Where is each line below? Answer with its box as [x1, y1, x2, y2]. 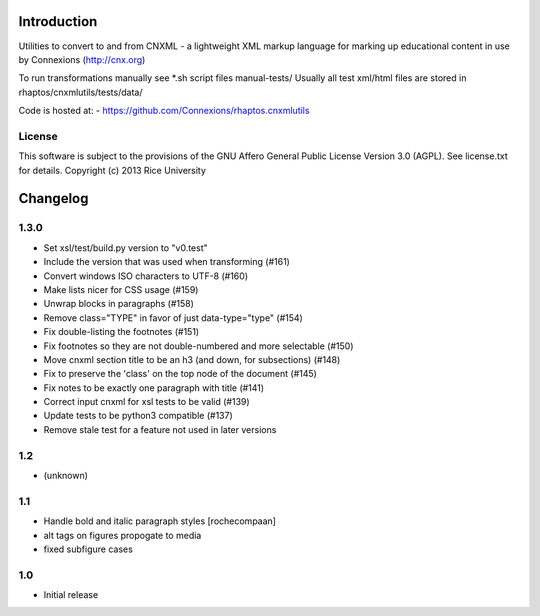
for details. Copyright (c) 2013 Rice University [18, 164, 207, 176]
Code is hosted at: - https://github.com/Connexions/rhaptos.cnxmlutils [18, 105, 310, 117]
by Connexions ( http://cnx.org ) [18, 53, 146, 65]
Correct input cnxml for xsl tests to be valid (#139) [43, 396, 250, 408]
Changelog [18, 190, 89, 207]
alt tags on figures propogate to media [43, 529, 202, 541]
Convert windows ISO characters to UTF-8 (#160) [43, 270, 249, 282]
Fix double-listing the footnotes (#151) [43, 326, 200, 338]
